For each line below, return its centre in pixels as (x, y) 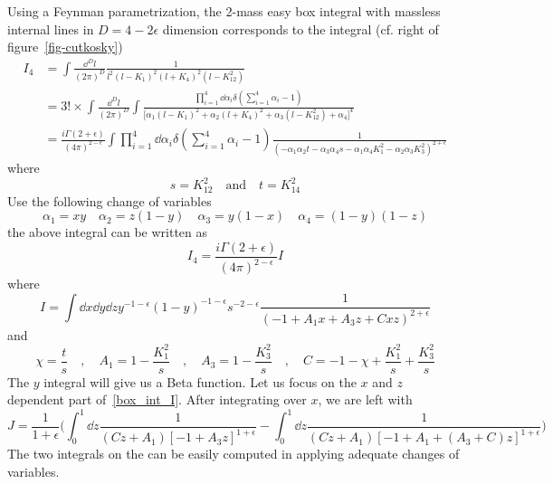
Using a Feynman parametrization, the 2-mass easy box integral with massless (224, 11)
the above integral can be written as (108, 232)
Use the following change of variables (110, 200)
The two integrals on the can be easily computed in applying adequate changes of (234, 454)
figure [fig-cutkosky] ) (65, 47)
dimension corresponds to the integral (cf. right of (300, 28)
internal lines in (51, 28)
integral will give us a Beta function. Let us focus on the (200, 381)
